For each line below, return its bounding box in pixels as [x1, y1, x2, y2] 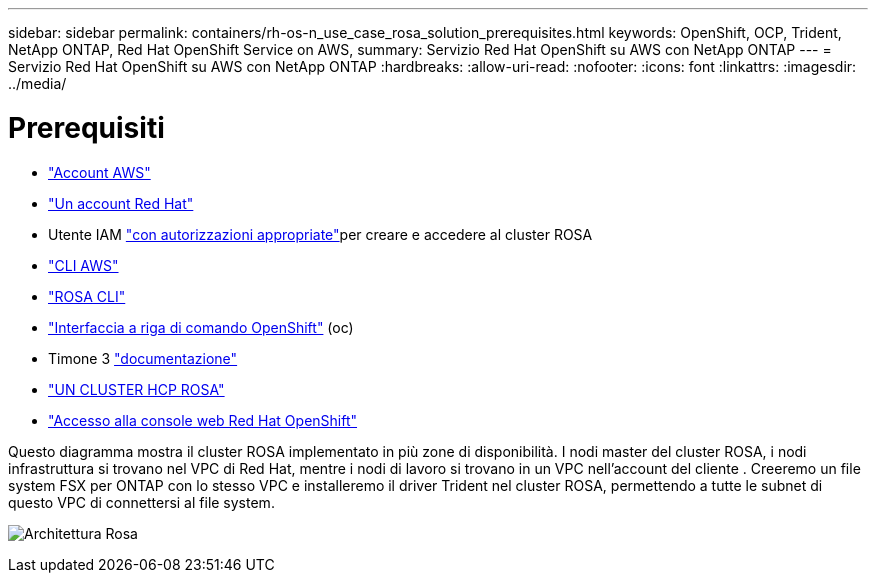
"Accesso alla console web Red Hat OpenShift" [48, 411, 358, 429]
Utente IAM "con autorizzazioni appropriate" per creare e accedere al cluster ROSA [48, 225, 593, 243]
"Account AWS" [48, 163, 151, 181]
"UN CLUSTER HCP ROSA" [48, 380, 225, 398]
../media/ [8, 75, 67, 92]
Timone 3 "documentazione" [48, 349, 238, 367]
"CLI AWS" [48, 256, 119, 274]
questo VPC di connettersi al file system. [8, 493, 275, 511]
